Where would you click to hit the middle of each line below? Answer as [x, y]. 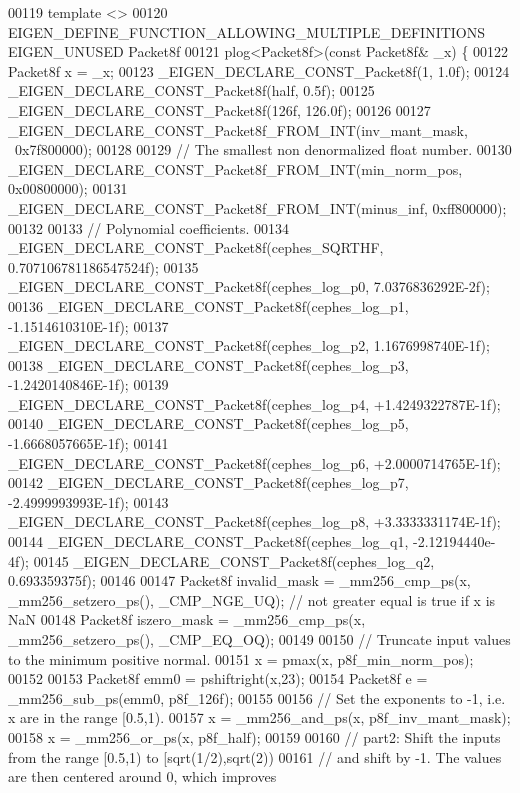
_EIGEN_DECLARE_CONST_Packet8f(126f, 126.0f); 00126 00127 [219, 109]
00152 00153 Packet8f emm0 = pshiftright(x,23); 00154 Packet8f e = [218, 678]
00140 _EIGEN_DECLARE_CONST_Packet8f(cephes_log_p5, [208, 423]
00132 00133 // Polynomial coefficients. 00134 [149, 227]
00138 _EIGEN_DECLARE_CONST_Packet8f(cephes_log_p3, [208, 364]
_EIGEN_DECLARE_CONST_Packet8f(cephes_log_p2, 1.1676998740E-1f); [249, 345]
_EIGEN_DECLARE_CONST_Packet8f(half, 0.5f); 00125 [191, 90]
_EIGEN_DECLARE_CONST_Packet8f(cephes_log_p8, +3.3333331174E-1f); [254, 521]
